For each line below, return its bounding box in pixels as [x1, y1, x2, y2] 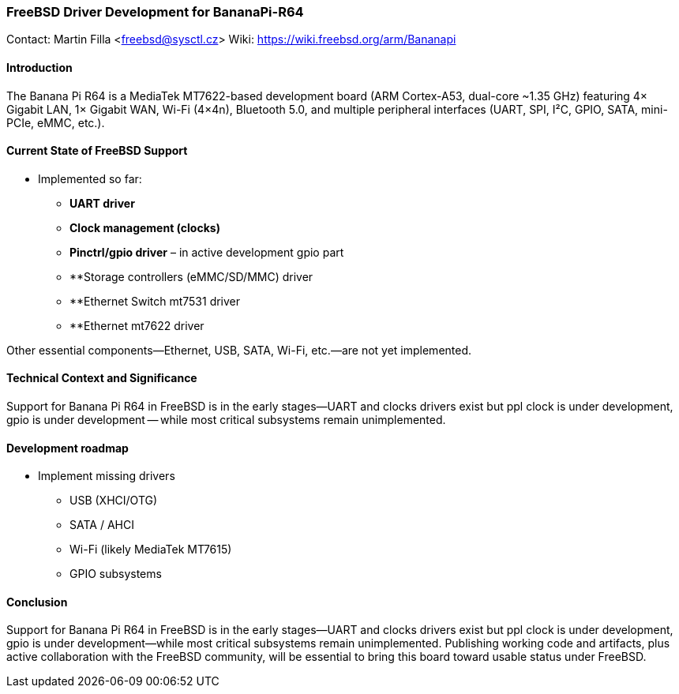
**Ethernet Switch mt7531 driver [69, 294, 241, 308]
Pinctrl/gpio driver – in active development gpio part [69, 245, 344, 259]
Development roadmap [6, 441, 129, 455]
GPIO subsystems [69, 567, 162, 581]
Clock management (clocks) [69, 220, 220, 234]
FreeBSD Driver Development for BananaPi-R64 [6, 4, 304, 20]
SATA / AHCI [69, 518, 134, 532]
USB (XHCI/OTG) [69, 493, 158, 508]
